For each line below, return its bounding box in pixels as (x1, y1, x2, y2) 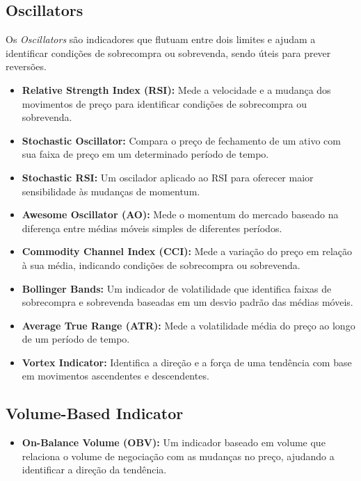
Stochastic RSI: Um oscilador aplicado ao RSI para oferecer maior (22, 170, 314, 184)
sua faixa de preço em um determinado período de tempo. (22, 147, 269, 161)
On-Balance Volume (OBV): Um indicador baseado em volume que (22, 435, 326, 450)
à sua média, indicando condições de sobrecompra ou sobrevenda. (22, 257, 300, 272)
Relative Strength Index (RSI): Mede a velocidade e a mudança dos (22, 82, 331, 97)
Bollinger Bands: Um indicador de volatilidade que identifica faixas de (22, 281, 332, 295)
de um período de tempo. (22, 332, 130, 346)
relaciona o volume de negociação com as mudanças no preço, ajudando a (22, 448, 335, 463)
